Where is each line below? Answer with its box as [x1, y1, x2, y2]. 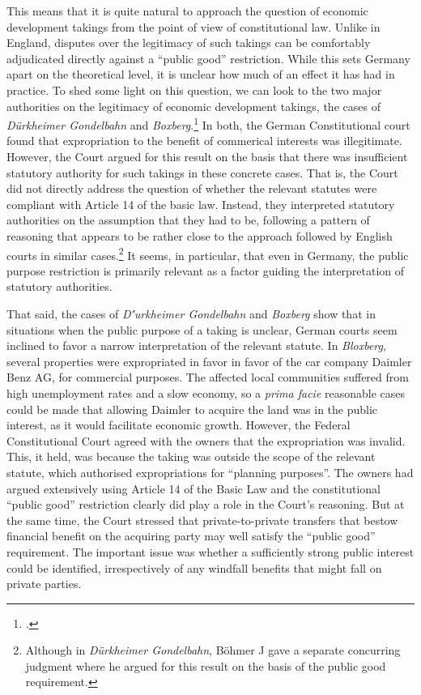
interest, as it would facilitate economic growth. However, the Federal [6, 416, 351, 433]
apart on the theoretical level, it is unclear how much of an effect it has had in [6, 66, 395, 83]
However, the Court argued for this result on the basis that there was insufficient [6, 148, 408, 164]
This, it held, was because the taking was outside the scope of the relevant [6, 448, 376, 465]
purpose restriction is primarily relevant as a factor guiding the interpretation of [6, 262, 405, 279]
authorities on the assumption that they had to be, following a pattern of [6, 211, 370, 228]
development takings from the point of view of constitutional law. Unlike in [6, 18, 381, 35]
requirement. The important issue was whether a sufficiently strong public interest [6, 543, 415, 560]
